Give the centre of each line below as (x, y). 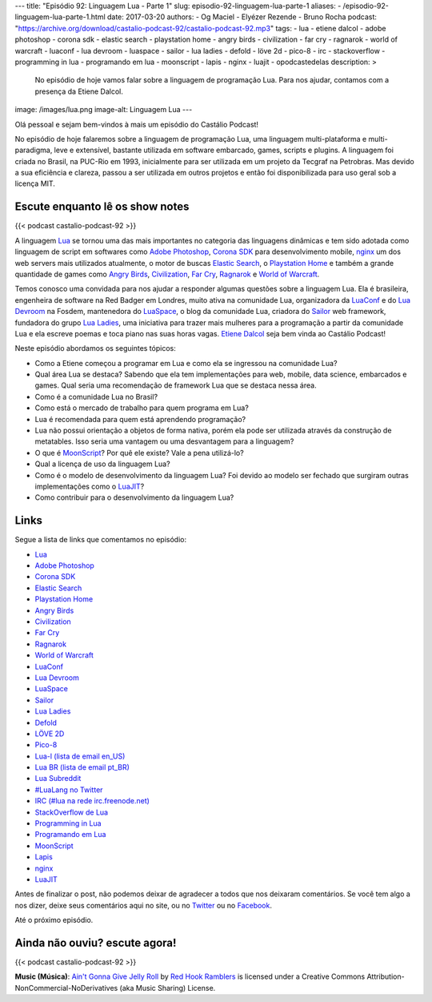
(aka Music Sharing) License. (168, 988)
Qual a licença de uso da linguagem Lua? (103, 464)
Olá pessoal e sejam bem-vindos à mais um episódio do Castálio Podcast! (137, 124)
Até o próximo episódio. (54, 920)
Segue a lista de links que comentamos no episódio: (101, 540)
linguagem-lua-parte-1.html (60, 17)
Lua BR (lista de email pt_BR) (82, 767)
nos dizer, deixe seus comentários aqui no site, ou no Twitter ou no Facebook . (143, 905)
